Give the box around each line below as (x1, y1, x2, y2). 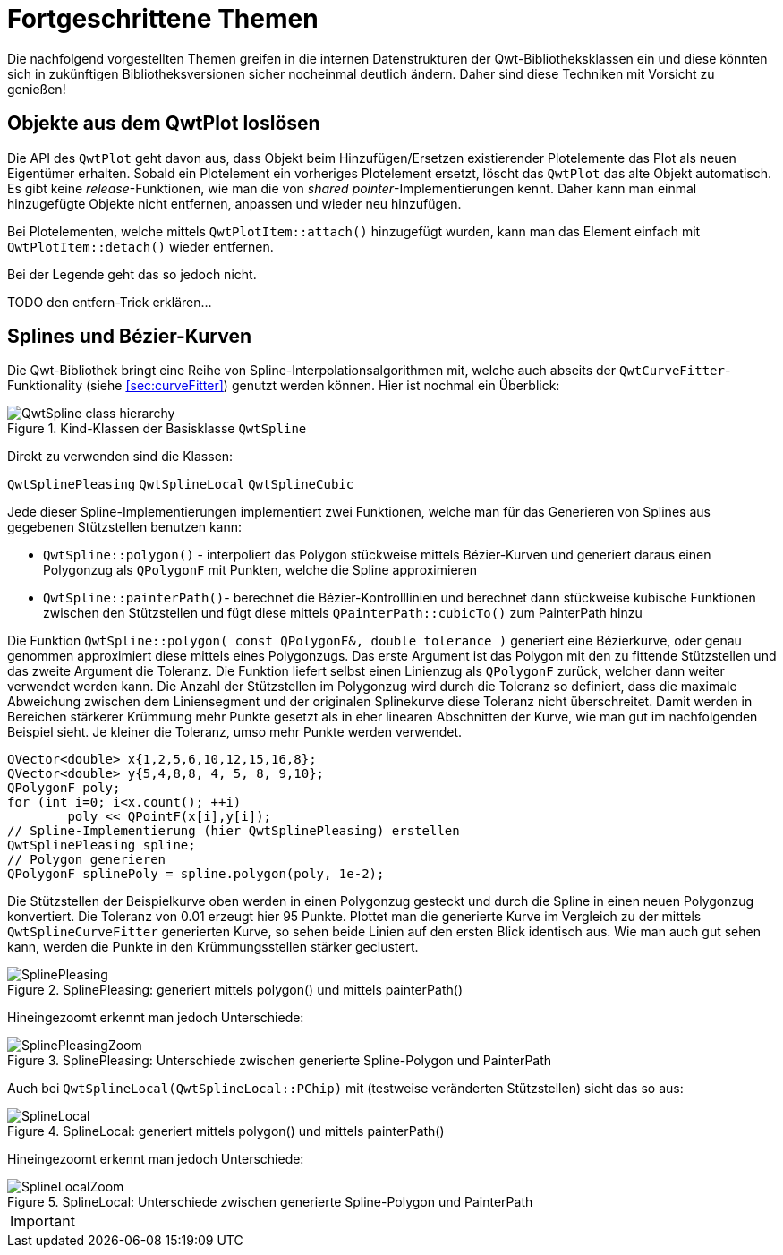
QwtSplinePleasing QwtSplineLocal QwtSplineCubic (7, 477, 354, 492)
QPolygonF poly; (7, 781, 121, 796)
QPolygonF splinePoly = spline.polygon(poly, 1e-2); (7, 867, 385, 882)
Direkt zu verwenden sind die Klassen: (7, 448, 234, 465)
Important (10, 1212, 75, 1231)
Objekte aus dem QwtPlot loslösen (7, 112, 320, 135)
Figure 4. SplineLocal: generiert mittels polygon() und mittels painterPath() (7, 1123, 445, 1140)
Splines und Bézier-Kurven (7, 325, 252, 348)
